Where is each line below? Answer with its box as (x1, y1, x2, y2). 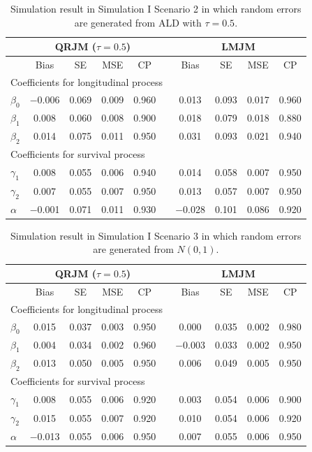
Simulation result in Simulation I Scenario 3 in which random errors (10, 228, 302, 242)
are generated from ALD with (74, 15, 202, 29)
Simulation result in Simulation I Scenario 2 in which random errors (10, 1, 302, 15)
